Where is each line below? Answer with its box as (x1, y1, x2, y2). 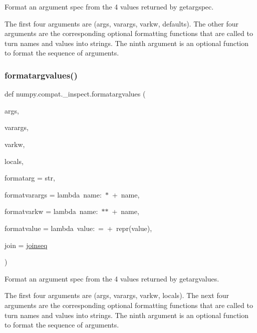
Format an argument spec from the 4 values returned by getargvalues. (5, 273, 219, 283)
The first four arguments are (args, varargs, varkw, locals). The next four (5, 290, 229, 300)
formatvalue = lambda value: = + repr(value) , (5, 222, 152, 233)
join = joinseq (5, 239, 48, 250)
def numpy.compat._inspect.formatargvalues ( (5, 88, 146, 99)
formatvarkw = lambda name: (5, 206, 98, 216)
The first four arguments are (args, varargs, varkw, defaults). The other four (5, 18, 239, 28)
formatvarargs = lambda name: (5, 189, 102, 199)
